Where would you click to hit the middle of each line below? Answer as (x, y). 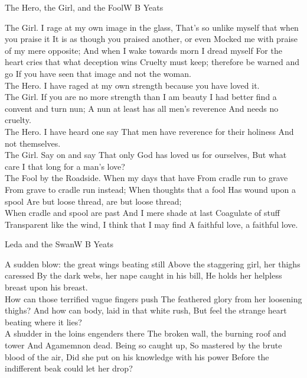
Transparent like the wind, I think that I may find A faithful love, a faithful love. (151, 224)
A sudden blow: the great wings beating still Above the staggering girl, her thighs (153, 264)
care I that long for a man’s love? (65, 166)
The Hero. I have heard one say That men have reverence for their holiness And (149, 131)
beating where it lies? (43, 322)
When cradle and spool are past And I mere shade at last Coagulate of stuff (142, 213)
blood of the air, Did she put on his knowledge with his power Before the (137, 356)
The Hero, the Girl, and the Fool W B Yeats (84, 7)
